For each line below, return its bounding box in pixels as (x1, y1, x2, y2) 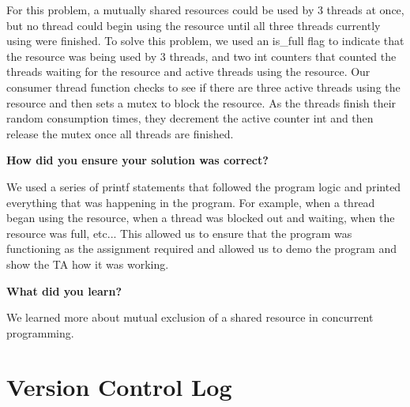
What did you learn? (6, 282, 122, 299)
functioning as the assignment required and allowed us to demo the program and (6, 240, 397, 257)
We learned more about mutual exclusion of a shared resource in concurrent (6, 309, 374, 326)
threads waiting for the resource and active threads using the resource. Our (6, 63, 371, 80)
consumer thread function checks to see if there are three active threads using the (6, 78, 401, 95)
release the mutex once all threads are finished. (6, 125, 234, 141)
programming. (6, 324, 74, 341)
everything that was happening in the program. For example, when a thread (6, 194, 375, 210)
